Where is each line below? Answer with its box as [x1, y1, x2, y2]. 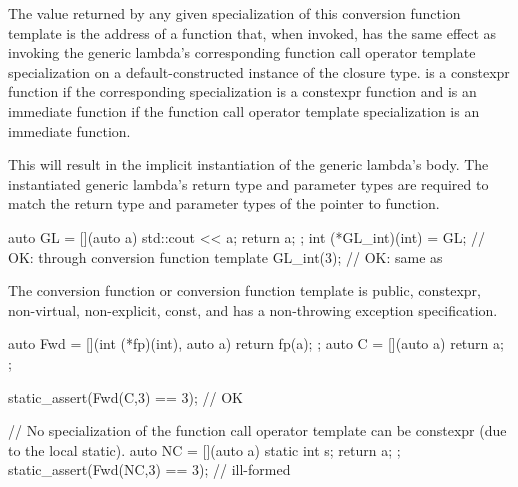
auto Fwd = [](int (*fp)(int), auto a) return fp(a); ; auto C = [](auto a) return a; [8, 333, 504, 354]
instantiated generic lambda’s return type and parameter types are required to [8, 173, 489, 194]
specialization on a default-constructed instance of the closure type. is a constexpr [8, 61, 510, 82]
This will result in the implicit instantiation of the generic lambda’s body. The [8, 154, 489, 175]
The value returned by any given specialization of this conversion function [8, 3, 461, 23]
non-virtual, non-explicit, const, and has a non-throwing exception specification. [8, 299, 498, 320]
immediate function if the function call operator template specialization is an [8, 100, 480, 121]
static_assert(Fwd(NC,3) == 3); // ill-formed [8, 459, 291, 480]
